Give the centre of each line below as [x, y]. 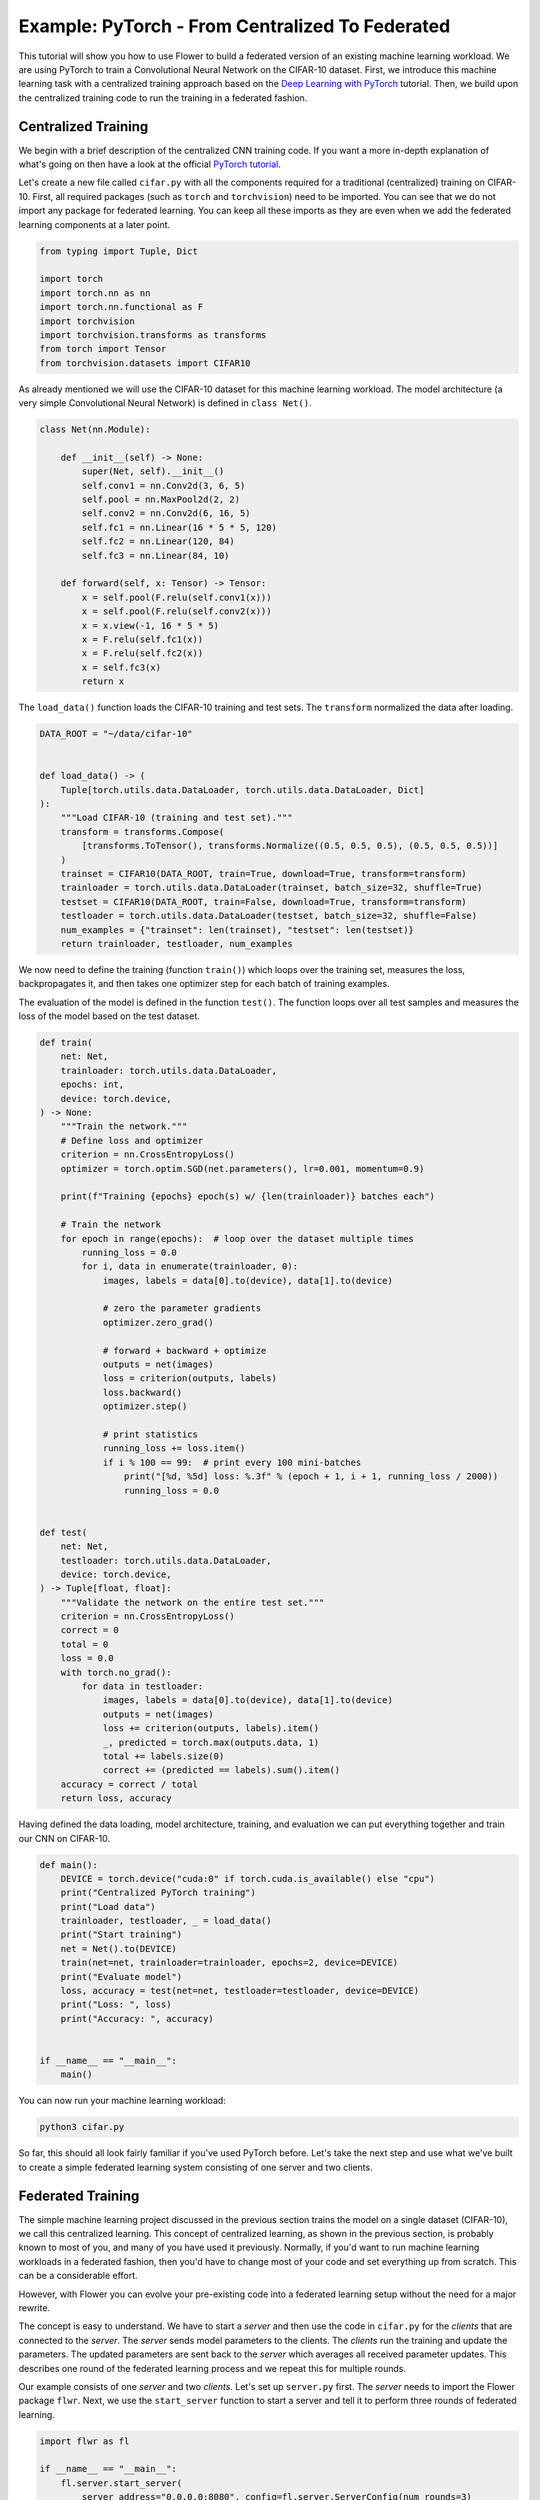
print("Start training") [121, 1934]
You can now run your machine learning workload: [122, 2101]
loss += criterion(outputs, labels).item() [211, 1728]
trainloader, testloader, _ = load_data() [166, 1921]
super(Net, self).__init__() [153, 471]
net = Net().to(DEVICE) [118, 1948]
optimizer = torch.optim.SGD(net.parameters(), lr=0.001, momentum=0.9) [242, 1168]
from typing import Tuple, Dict [119, 251]
